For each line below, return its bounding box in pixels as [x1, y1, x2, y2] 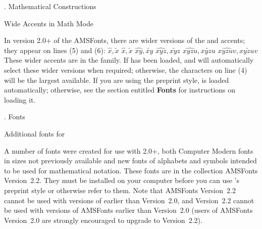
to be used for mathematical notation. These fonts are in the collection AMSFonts [4, 165, 258, 175]
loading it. [4, 94, 36, 105]
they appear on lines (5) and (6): [4, 44, 106, 55]
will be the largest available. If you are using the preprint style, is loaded [4, 74, 229, 85]
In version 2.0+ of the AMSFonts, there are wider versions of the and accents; [4, 35, 245, 45]
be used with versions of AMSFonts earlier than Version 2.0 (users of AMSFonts [4, 205, 253, 215]
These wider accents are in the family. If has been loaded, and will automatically [4, 55, 254, 65]
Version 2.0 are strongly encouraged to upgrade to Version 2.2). [4, 214, 202, 225]
